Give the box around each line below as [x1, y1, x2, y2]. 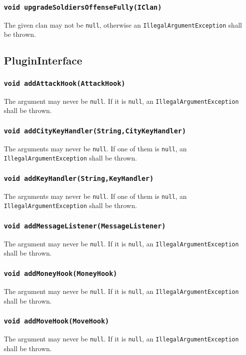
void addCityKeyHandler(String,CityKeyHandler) [4, 127, 186, 135]
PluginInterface [4, 53, 83, 68]
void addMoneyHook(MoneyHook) [4, 269, 117, 277]
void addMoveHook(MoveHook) [4, 317, 109, 325]
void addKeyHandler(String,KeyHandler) [4, 174, 154, 182]
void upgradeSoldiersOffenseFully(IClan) [4, 3, 162, 11]
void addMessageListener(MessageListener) [4, 222, 166, 230]
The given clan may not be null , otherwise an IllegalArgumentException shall [4, 19, 242, 30]
